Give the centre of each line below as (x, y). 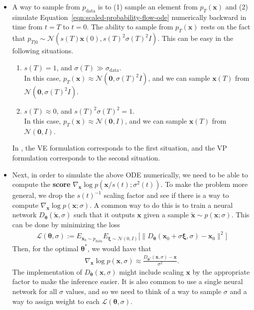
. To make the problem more (204, 184)
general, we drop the (43, 195)
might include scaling (151, 271)
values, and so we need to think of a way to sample (143, 291)
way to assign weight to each (56, 301)
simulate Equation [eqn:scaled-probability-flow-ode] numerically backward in (129, 17)
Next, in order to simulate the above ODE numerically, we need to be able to (130, 174)
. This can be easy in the (195, 38)
